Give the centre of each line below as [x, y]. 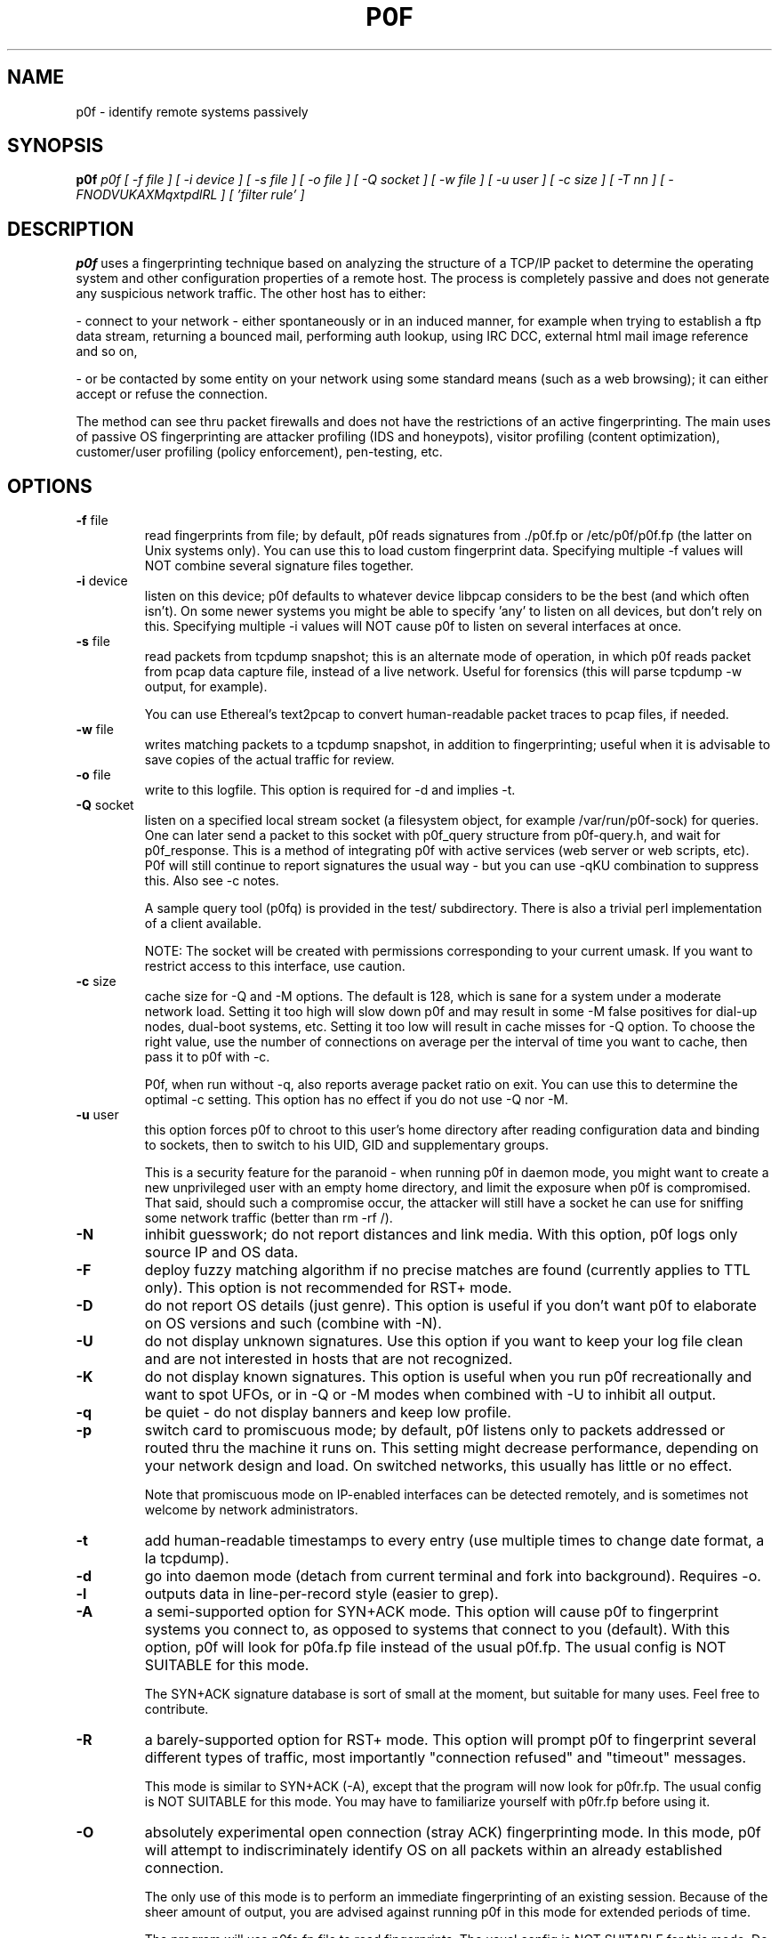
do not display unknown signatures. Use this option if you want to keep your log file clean [444, 1341]
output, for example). [206, 687]
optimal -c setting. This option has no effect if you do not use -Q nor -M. [357, 1100]
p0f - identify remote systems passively [192, 111]
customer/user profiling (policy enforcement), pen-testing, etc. [259, 452]
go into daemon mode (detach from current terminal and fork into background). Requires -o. [453, 1576]
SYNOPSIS [56, 146]
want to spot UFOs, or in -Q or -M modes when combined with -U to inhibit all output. [430, 1395]
